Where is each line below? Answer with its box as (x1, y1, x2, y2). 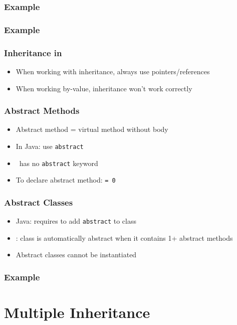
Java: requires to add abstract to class (16, 216, 136, 226)
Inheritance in (4, 46, 62, 59)
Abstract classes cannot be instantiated (16, 249, 137, 260)
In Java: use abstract (16, 140, 84, 151)
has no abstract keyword (19, 157, 98, 168)
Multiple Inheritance (4, 301, 150, 322)
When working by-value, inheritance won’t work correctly (16, 83, 192, 93)
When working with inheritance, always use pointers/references (16, 66, 210, 76)
